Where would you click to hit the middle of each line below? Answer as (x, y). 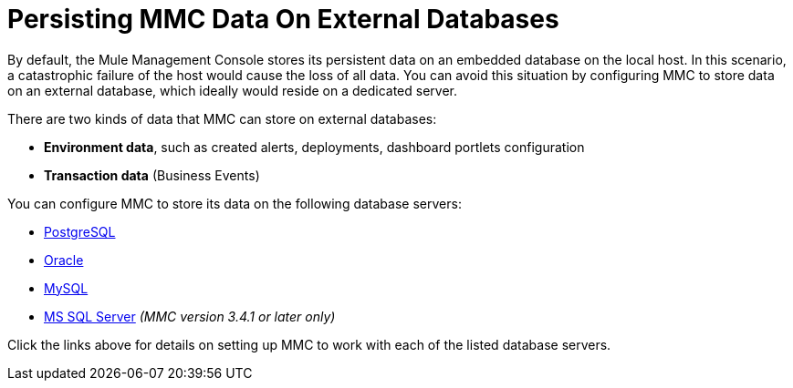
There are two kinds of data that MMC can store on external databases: (222, 118)
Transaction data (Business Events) (152, 175)
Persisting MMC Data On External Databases (283, 19)
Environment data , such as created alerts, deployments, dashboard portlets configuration (314, 147)
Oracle (64, 260)
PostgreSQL (80, 231)
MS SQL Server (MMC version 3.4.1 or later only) (190, 316)
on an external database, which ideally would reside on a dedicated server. (233, 90)
